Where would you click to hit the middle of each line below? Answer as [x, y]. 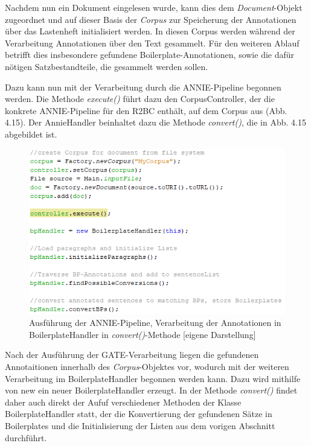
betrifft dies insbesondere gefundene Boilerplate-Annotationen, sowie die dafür [150, 55]
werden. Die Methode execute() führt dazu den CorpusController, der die [140, 99]
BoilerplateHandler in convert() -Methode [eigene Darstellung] [143, 334]
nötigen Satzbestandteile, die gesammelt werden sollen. [107, 66]
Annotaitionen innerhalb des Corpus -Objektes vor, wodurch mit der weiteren [147, 367]
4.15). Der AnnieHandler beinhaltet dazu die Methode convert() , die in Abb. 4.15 [155, 122]
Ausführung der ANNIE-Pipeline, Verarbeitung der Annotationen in [155, 323]
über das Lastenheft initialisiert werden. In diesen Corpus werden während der [150, 31]
